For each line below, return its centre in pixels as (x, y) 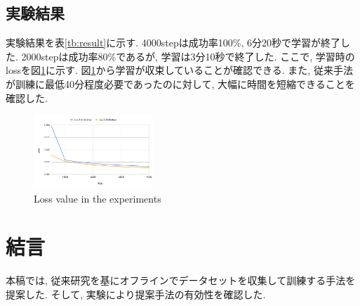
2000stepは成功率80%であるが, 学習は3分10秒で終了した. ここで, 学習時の (188, 56)
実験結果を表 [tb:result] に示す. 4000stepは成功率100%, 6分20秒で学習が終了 (173, 43)
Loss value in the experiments (98, 198)
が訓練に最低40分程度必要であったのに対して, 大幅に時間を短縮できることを (180, 83)
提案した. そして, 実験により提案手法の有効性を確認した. (136, 294)
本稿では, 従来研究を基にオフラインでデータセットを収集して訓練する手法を (181, 280)
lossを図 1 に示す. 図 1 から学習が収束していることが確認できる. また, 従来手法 (179, 70)
